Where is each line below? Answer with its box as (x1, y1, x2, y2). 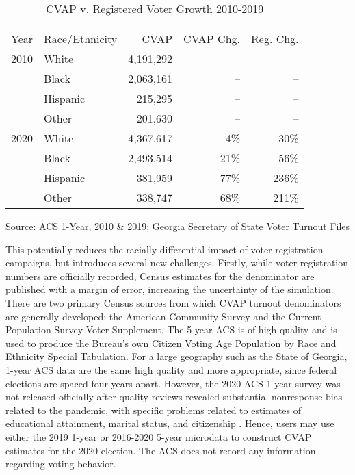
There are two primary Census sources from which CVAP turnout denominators (5, 295, 341, 309)
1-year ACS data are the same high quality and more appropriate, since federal (5, 362, 337, 376)
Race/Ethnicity (44, 31, 118, 47)
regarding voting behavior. (5, 457, 116, 471)
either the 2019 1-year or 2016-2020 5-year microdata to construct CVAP (5, 429, 312, 444)
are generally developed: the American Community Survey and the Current (5, 309, 321, 323)
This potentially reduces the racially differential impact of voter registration (5, 242, 324, 256)
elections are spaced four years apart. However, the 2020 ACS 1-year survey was (5, 376, 341, 390)
